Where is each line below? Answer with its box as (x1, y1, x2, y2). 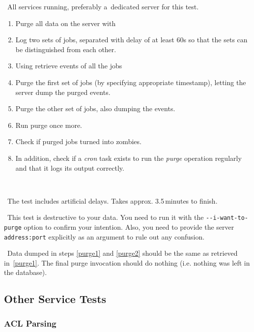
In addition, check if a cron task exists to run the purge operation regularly (15, 152, 242, 163)
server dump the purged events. (15, 87, 111, 97)
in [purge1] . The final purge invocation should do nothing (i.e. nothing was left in (4, 257, 250, 268)
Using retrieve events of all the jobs (15, 60, 122, 71)
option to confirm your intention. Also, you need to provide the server (24, 221, 234, 232)
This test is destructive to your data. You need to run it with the (7, 212, 204, 222)
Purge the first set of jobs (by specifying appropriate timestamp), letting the (15, 77, 246, 87)
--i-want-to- (206, 214, 248, 222)
